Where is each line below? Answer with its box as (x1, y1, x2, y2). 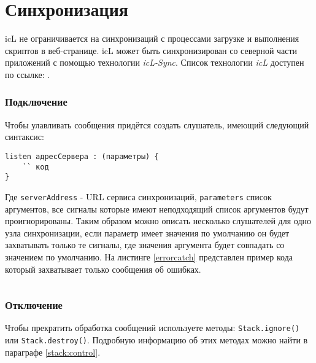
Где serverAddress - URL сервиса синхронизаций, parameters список (5, 190, 272, 203)
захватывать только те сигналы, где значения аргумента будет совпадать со (5, 238, 285, 251)
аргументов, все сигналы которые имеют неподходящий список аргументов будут (5, 202, 309, 215)
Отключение (5, 297, 63, 313)
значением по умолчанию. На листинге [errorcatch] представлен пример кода (5, 250, 293, 263)
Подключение (5, 94, 67, 109)
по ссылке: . (5, 68, 50, 80)
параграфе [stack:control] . (5, 345, 101, 358)
